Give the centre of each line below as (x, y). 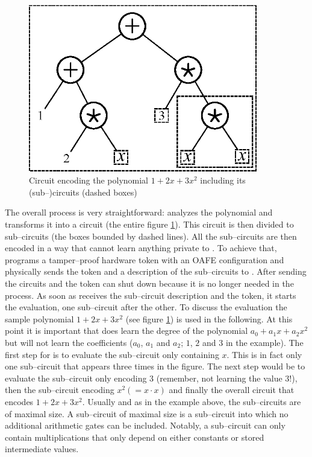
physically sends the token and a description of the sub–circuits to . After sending (156, 271)
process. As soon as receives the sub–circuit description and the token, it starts (151, 295)
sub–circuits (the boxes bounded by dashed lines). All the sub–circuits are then (151, 236)
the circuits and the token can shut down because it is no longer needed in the (149, 283)
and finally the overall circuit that (232, 390)
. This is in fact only (264, 354)
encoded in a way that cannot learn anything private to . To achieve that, (141, 248)
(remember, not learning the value (219, 378)
